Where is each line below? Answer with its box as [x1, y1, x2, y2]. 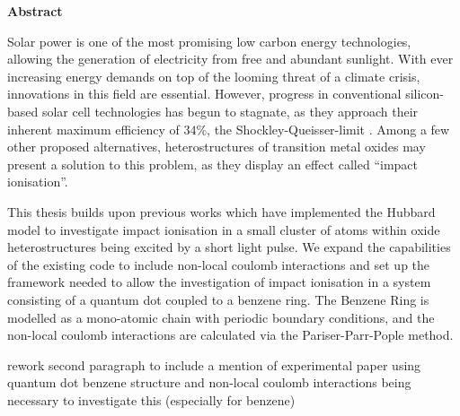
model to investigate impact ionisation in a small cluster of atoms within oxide [7, 220, 440, 238]
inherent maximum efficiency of [7, 119, 180, 138]
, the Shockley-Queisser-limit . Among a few [207, 119, 450, 138]
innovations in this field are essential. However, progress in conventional [7, 84, 402, 103]
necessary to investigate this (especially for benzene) [7, 390, 296, 409]
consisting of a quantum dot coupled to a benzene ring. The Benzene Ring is [7, 290, 429, 308]
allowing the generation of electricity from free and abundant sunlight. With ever [7, 49, 454, 68]
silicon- [405, 84, 445, 103]
